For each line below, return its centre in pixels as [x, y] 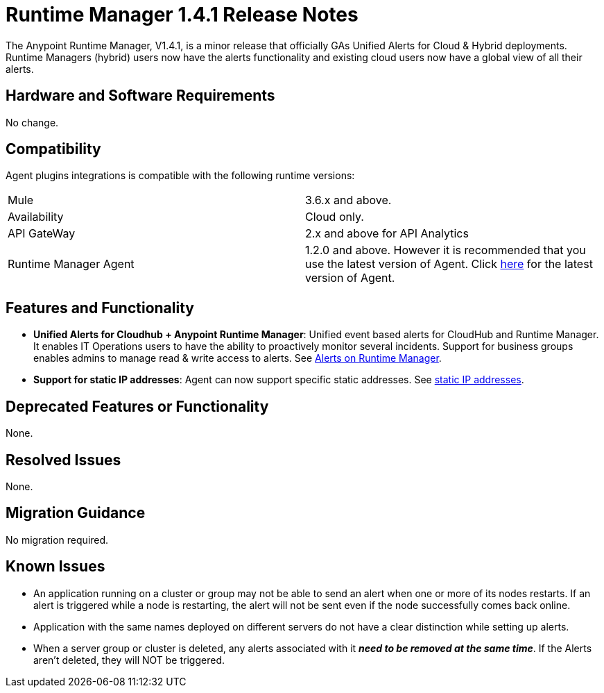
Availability [36, 217]
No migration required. [57, 540]
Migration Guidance [76, 513]
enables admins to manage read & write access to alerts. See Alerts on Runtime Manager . [238, 358]
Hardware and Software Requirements [140, 96]
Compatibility [53, 149]
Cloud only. [335, 217]
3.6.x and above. [348, 200]
